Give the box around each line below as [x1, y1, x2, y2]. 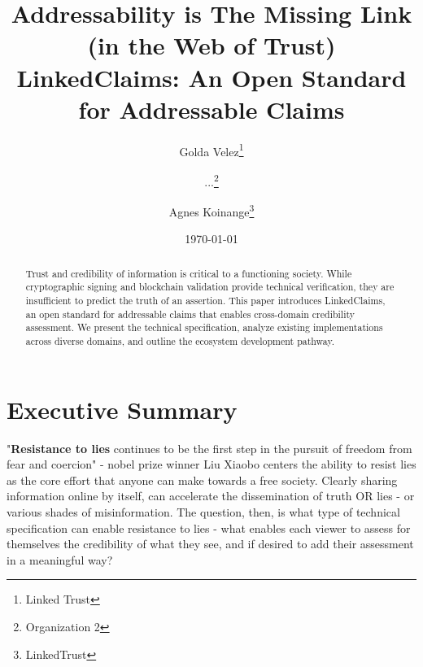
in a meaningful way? [7, 551, 113, 568]
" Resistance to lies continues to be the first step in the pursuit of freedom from [7, 439, 412, 456]
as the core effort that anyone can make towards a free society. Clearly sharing [7, 471, 398, 488]
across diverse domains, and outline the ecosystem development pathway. [25, 334, 335, 348]
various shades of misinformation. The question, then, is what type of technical [7, 504, 400, 521]
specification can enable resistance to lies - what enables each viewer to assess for [7, 519, 411, 536]
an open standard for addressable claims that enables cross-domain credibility [25, 307, 355, 320]
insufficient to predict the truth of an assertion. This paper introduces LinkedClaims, [25, 294, 386, 307]
